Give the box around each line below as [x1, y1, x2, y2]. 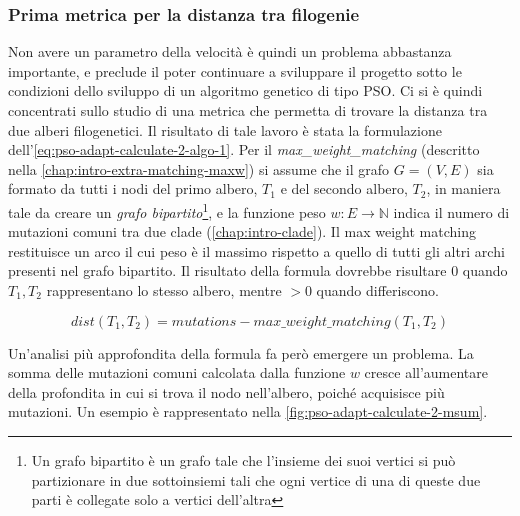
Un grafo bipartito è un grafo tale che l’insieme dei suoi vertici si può [31, 449, 456, 470]
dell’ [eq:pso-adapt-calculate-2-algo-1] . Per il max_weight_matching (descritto [8, 139, 480, 160]
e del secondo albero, [280, 178, 408, 199]
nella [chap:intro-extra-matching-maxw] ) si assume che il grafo [8, 158, 390, 179]
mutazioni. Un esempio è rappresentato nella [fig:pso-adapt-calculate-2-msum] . [8, 401, 488, 422]
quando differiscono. [316, 280, 439, 300]
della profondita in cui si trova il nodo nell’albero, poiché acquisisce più [8, 381, 445, 402]
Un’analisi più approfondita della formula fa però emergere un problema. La [8, 342, 474, 363]
